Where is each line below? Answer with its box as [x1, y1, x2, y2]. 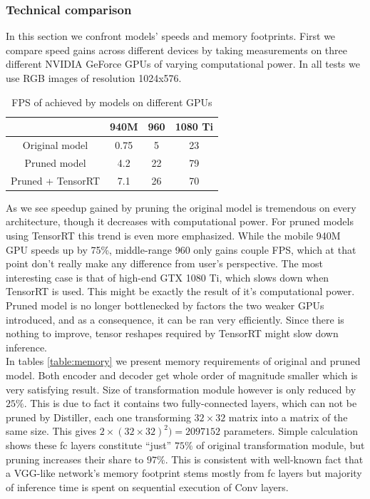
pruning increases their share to [6, 451, 144, 466]
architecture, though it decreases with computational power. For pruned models [6, 214, 354, 229]
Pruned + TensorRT [11, 173, 101, 187]
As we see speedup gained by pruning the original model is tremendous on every [6, 200, 356, 215]
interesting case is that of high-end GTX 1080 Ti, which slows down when [6, 269, 329, 284]
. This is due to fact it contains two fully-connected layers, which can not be [24, 396, 357, 411]
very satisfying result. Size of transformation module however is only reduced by [6, 381, 356, 396]
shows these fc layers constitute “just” [6, 437, 172, 452]
